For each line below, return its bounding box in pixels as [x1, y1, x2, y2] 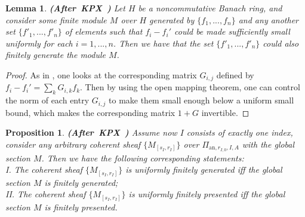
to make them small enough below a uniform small [109, 94, 294, 106]
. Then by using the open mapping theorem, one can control [80, 81, 300, 93]
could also [263, 36, 299, 49]
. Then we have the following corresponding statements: [41, 151, 244, 164]
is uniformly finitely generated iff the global [125, 163, 282, 176]
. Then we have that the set [113, 36, 214, 49]
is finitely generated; [44, 176, 118, 188]
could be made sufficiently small [174, 25, 290, 38]
